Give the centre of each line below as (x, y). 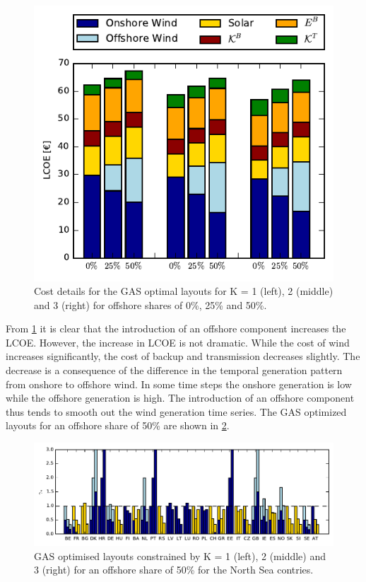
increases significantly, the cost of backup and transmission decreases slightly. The (183, 356)
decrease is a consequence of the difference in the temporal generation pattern (174, 370)
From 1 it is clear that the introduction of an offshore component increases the (176, 328)
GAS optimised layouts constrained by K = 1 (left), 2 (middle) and (180, 555)
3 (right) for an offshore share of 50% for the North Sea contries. (174, 570)
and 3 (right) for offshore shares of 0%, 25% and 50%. (150, 304)
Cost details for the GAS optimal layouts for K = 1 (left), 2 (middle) (184, 291)
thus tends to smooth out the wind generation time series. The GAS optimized (176, 411)
